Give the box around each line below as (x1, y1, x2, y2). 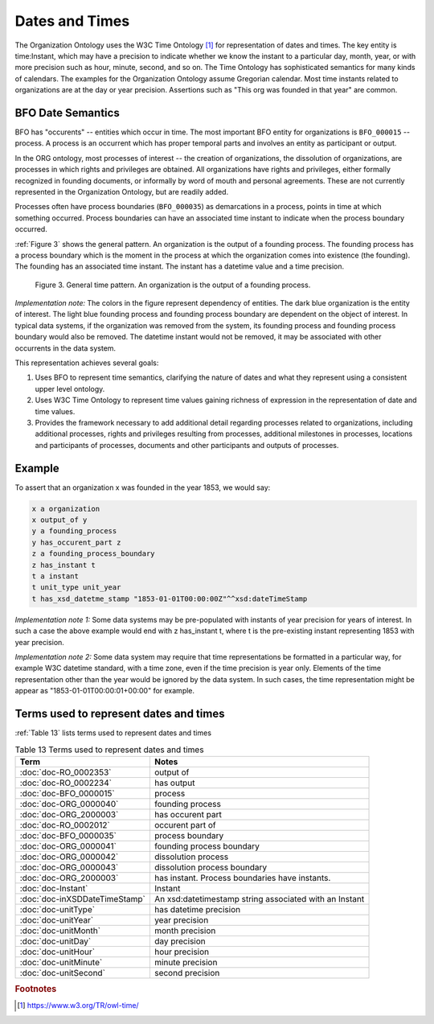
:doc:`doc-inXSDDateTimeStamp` (19, 893, 146, 904)
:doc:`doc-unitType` (19, 903, 96, 915)
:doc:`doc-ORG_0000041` (19, 841, 117, 852)
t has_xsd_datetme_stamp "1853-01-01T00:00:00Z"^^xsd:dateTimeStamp (31, 594, 308, 603)
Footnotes (14, 984, 57, 995)
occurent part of (154, 819, 216, 830)
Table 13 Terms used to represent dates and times (14, 744, 204, 755)
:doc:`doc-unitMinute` (19, 956, 103, 968)
